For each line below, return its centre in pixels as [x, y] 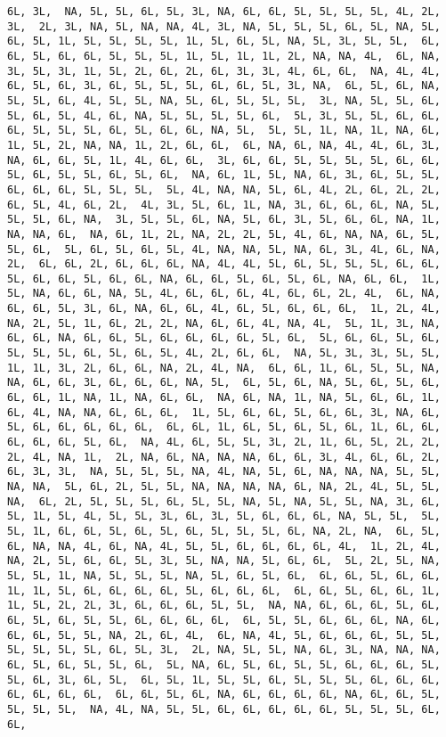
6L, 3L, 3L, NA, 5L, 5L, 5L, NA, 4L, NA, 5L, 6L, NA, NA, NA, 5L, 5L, [224, 472]
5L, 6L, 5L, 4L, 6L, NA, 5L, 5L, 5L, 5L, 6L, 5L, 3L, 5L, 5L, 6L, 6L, [224, 115]
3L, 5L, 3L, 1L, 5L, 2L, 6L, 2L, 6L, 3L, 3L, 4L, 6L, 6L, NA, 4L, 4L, [224, 71]
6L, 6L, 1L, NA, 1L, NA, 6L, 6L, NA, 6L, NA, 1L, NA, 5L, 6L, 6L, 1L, [224, 398]
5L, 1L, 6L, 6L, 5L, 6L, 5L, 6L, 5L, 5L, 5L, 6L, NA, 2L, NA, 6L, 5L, [224, 531]
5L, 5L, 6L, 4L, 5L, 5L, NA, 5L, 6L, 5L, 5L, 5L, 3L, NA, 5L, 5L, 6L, [224, 100]
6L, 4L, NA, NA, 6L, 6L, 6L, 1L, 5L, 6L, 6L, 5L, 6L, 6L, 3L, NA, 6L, [224, 412]
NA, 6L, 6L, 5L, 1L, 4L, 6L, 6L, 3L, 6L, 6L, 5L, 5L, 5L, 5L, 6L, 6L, [224, 160]
